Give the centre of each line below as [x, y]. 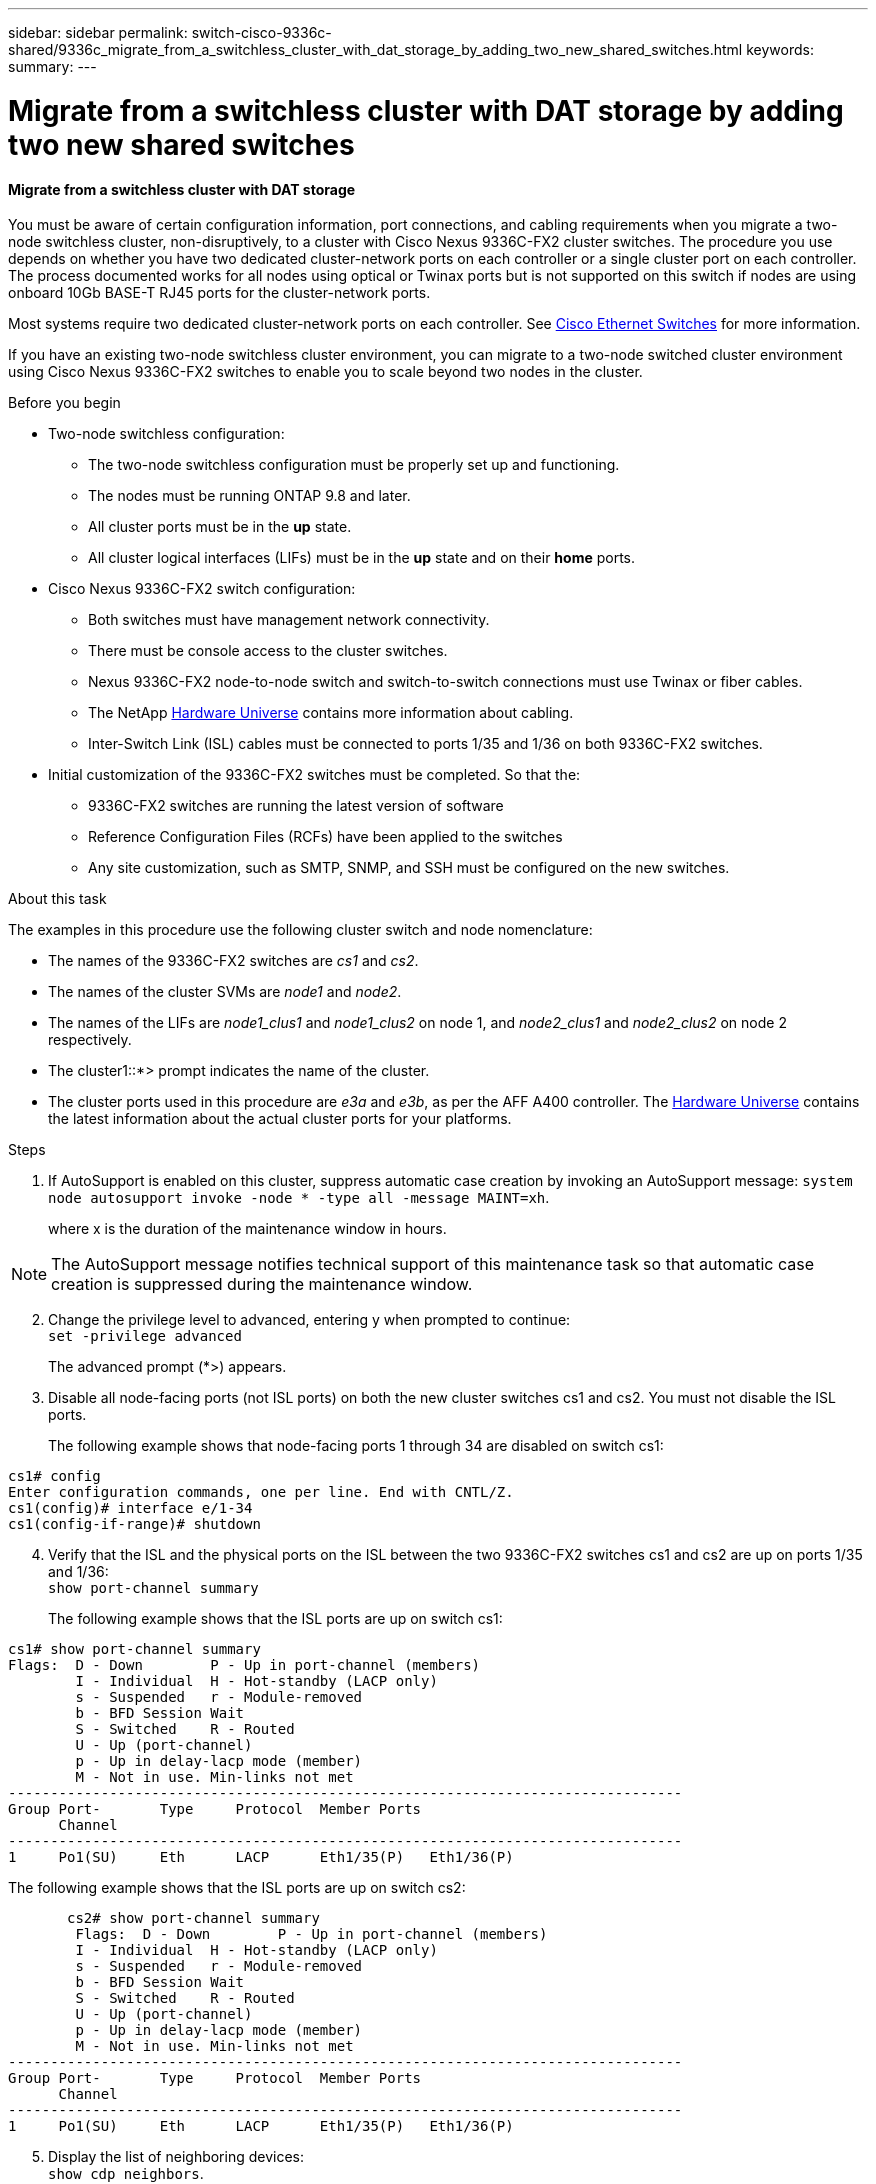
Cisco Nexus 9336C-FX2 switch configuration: [202, 589]
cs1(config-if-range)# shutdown [134, 1524]
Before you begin [64, 403]
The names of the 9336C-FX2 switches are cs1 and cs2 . [233, 961]
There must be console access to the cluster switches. [268, 651]
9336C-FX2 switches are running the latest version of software [296, 806]
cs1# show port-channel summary [134, 1649]
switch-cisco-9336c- [261, 32]
